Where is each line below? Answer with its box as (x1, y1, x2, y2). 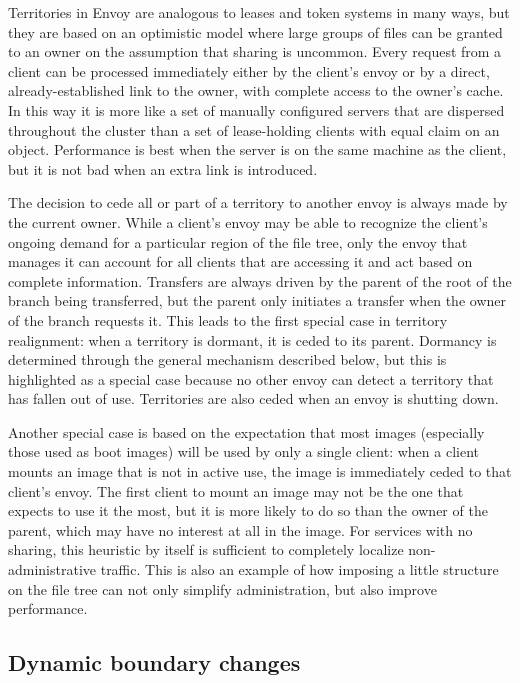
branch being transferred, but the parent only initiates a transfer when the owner (8, 290, 506, 311)
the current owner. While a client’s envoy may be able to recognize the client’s (8, 211, 488, 232)
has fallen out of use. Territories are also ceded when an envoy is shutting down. (8, 388, 499, 409)
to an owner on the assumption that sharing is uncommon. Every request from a (8, 41, 502, 62)
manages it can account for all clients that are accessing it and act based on (8, 251, 473, 272)
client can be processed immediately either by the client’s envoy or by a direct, (8, 60, 490, 81)
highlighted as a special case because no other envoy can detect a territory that (8, 368, 494, 389)
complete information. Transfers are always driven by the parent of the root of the (8, 270, 512, 291)
